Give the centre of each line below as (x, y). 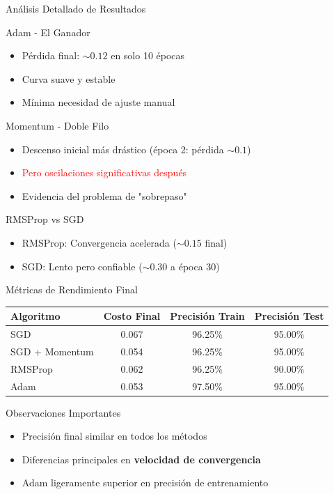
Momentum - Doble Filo (57, 125)
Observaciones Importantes (63, 412)
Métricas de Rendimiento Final (72, 290)
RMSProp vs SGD (45, 219)
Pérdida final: (51, 55)
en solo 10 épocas (148, 55)
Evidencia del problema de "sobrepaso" (104, 195)
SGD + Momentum (52, 351)
